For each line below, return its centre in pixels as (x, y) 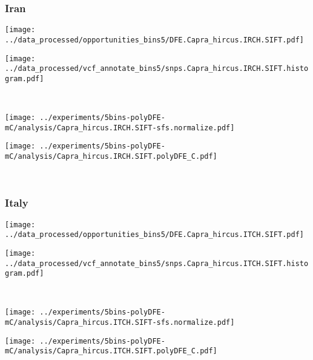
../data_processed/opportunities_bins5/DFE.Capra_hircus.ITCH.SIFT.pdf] (154, 235)
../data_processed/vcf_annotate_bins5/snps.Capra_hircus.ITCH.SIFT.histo (157, 263)
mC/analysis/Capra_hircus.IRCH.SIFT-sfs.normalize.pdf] (120, 128)
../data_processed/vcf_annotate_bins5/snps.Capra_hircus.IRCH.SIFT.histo (157, 69)
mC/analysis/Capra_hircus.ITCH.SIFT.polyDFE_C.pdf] (111, 351)
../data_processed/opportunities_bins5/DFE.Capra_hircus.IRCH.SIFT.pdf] (154, 40)
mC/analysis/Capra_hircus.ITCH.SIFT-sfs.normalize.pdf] (120, 323)
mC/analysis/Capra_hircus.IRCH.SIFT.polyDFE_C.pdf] (111, 157)
